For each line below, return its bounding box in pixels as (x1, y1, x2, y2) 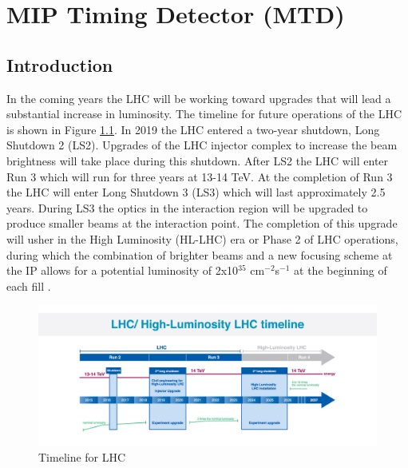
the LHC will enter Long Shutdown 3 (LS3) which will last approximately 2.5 (6, 184, 386, 200)
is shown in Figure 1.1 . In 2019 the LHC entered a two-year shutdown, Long (6, 121, 380, 137)
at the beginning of (294, 262, 387, 279)
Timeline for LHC (38, 449, 126, 466)
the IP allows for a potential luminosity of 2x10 (6, 262, 239, 279)
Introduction (6, 52, 113, 77)
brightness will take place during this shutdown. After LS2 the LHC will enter (6, 152, 389, 169)
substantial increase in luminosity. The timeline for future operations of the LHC (6, 105, 402, 122)
